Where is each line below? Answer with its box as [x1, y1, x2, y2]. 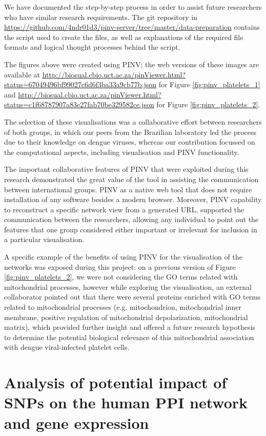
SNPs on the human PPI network [4, 392, 248, 413]
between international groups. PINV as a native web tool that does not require [4, 184, 252, 194]
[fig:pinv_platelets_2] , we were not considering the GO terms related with [4, 271, 238, 282]
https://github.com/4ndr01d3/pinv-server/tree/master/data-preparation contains [4, 22, 260, 32]
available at [4, 69, 40, 80]
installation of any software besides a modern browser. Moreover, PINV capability [4, 194, 262, 205]
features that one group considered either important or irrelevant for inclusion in [4, 224, 257, 234]
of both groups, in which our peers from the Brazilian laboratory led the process [4, 126, 257, 137]
